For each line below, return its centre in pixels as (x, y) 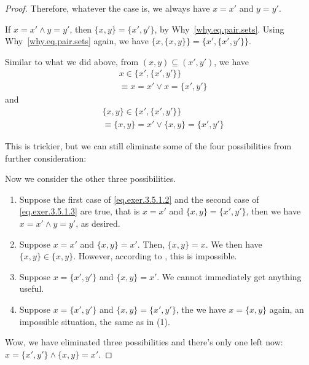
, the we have (201, 309)
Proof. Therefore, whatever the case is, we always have (108, 8)
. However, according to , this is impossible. (155, 256)
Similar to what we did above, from (72, 61)
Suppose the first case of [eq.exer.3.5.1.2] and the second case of (139, 199)
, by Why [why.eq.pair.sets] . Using (219, 29)
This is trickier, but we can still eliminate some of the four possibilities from (148, 146)
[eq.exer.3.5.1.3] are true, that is (80, 211)
